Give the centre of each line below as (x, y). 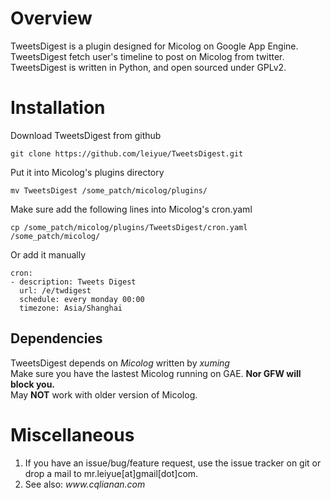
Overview (51, 18)
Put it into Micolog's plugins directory (87, 172)
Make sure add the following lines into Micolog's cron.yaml (131, 209)
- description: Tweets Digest (73, 282)
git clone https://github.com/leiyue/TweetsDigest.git (127, 153)
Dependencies (56, 338)
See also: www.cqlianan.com (85, 484)
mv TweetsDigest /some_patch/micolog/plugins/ (109, 190)
